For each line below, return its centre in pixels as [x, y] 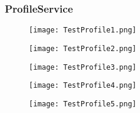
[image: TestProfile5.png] [83, 104]
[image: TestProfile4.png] [83, 86]
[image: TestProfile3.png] [83, 67]
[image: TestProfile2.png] [83, 48]
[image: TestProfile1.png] [83, 30]
